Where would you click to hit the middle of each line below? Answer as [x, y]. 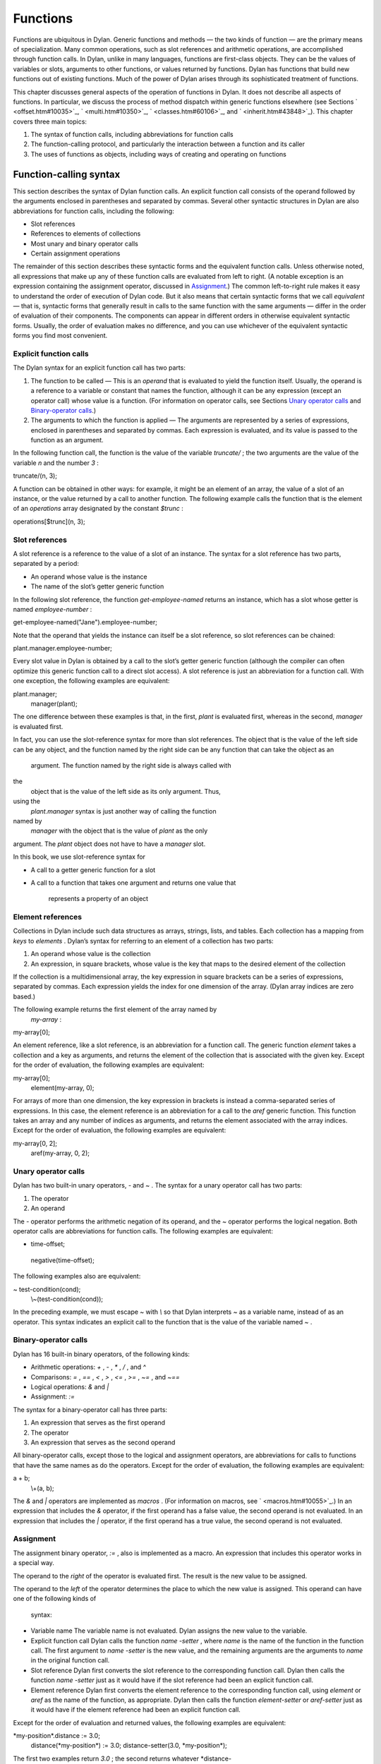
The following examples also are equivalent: [77, 1276]
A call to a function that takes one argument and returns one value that [133, 883]
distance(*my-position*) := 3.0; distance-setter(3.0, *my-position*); [129, 1746]
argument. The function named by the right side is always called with [131, 765]
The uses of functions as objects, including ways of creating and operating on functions [159, 154]
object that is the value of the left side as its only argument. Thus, [126, 791]
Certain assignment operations [75, 253]
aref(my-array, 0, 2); [60, 1153]
